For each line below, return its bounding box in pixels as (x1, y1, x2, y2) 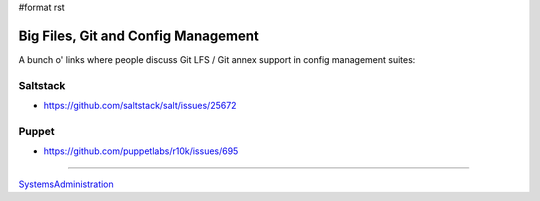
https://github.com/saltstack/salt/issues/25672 (43, 100, 237, 112)
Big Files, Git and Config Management (18, 27, 259, 44)
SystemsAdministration (18, 178, 114, 190)
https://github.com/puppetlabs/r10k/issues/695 (43, 145, 239, 157)
